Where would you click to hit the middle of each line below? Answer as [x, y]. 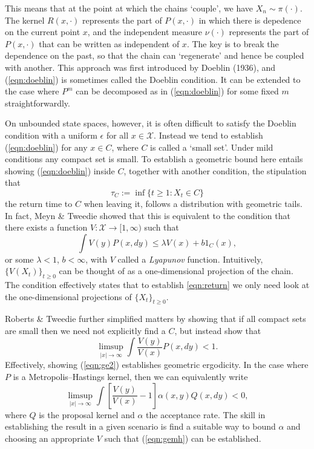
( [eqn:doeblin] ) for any [46, 147]
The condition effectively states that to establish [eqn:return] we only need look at [157, 285]
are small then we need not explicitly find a [85, 331]
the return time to [39, 203]
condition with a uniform [51, 135]
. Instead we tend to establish [208, 135]
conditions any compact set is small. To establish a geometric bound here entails [154, 159]
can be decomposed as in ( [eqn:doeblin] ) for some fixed [177, 91]
